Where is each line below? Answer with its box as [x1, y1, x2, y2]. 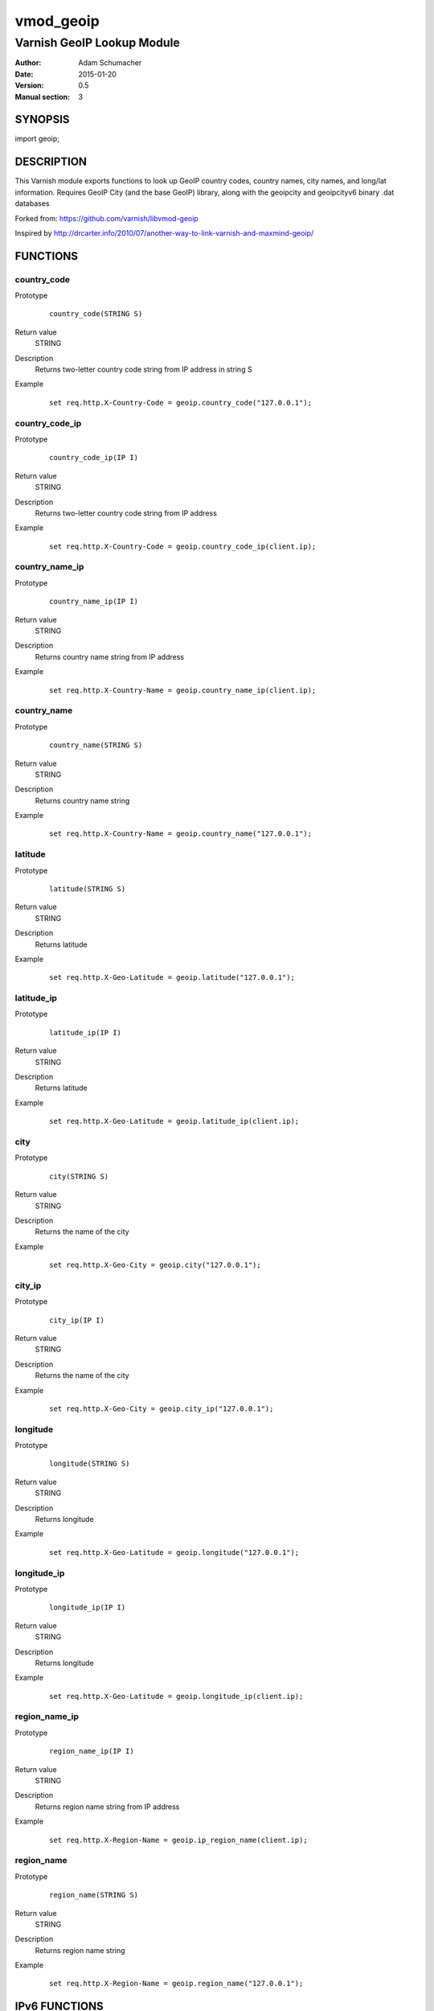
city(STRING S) [49, 1171, 109, 1181]
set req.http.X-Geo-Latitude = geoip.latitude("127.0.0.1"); [49, 973, 295, 982]
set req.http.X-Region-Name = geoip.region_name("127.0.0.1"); [49, 1979, 304, 1988]
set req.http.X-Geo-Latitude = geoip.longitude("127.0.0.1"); [49, 1548, 300, 1557]
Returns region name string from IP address [35, 1802, 180, 1812]
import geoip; [14, 134, 59, 144]
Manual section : [14, 92, 71, 101]
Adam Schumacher [78, 58, 142, 68]
